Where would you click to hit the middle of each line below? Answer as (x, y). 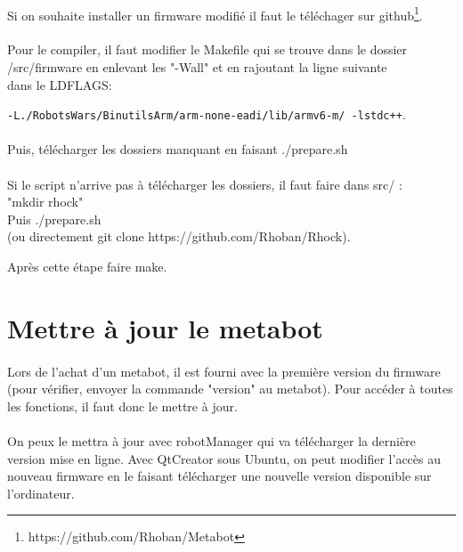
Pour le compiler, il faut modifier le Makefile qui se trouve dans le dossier (207, 49)
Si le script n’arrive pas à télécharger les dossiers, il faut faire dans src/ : (205, 184)
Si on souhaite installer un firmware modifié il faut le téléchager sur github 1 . (215, 13)
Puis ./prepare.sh (54, 219)
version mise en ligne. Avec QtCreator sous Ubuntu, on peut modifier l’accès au (224, 458)
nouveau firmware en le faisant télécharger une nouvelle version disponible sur (219, 476)
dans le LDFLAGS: (60, 84)
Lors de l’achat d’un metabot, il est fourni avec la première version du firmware (224, 371)
